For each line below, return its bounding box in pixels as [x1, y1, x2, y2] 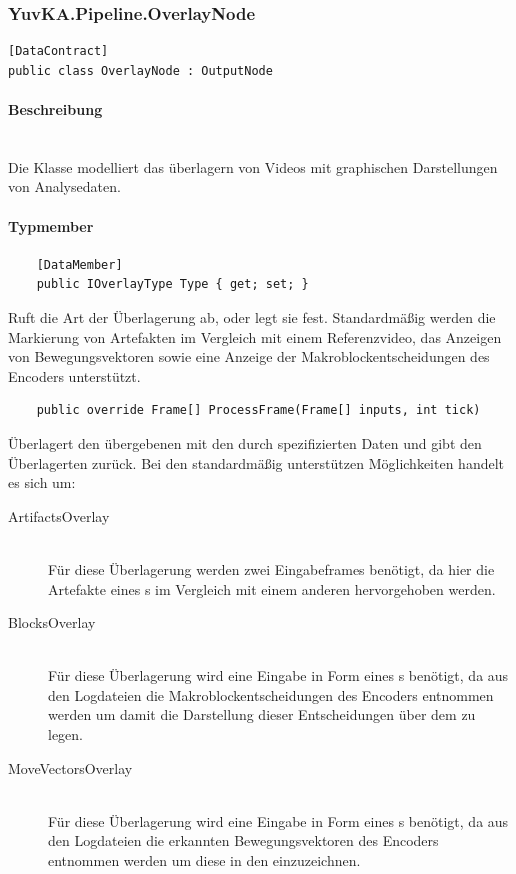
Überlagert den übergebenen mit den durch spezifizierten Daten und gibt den [8, 432, 482, 453]
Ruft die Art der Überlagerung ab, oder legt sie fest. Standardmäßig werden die [8, 306, 496, 327]
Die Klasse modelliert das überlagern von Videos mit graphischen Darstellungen [8, 156, 498, 177]
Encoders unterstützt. [8, 365, 141, 386]
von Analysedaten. [8, 176, 121, 197]
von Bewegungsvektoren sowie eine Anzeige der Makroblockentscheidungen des [8, 346, 490, 367]
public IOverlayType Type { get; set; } [36, 277, 309, 292]
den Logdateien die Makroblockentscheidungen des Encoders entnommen [48, 684, 494, 705]
